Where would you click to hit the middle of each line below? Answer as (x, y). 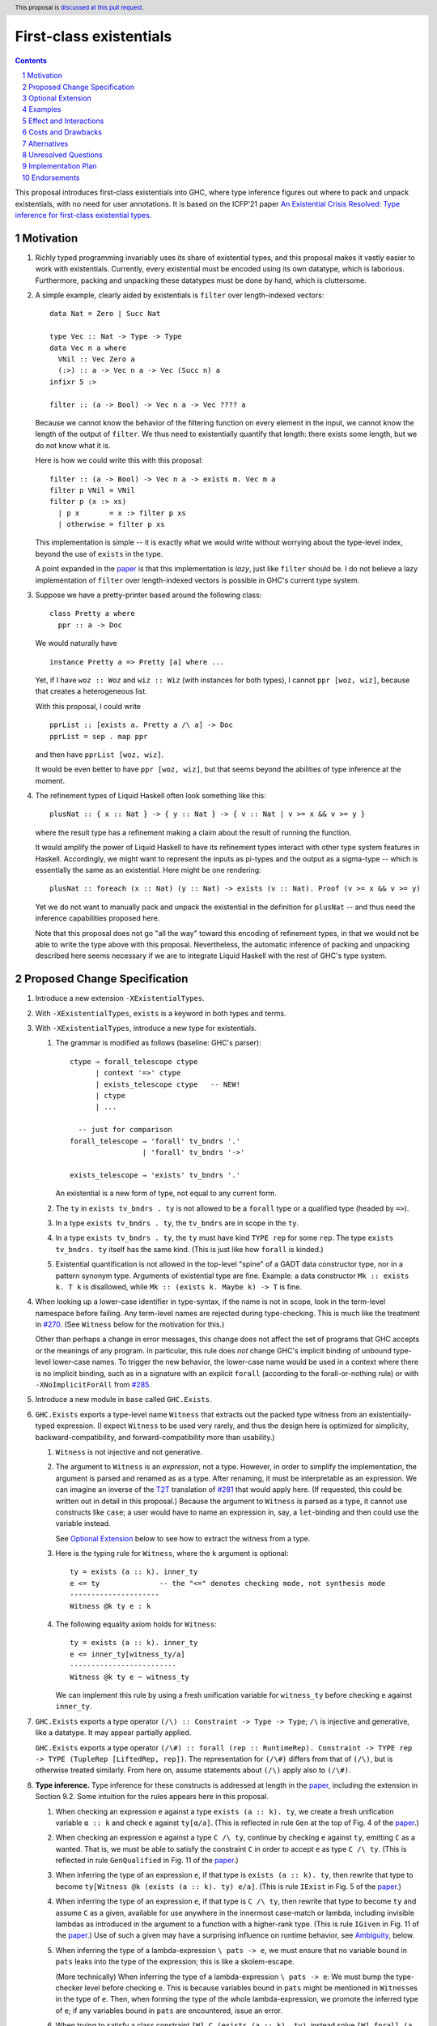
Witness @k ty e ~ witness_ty (130, 1677)
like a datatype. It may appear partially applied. (113, 1733)
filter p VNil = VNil (92, 490)
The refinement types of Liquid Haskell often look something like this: (151, 796)
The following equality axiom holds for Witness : (136, 1624)
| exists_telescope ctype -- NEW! (168, 1084)
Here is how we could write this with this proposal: (119, 460)
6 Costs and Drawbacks (62, 132)
